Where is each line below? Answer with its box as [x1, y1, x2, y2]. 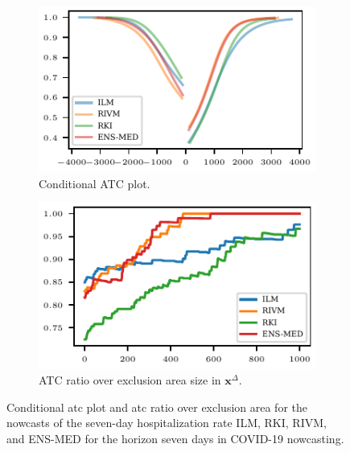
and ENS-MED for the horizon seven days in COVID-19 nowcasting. [6, 429, 344, 446]
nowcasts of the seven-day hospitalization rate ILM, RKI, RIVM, [6, 414, 327, 431]
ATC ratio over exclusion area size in [39, 372, 221, 388]
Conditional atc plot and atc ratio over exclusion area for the [6, 398, 308, 415]
